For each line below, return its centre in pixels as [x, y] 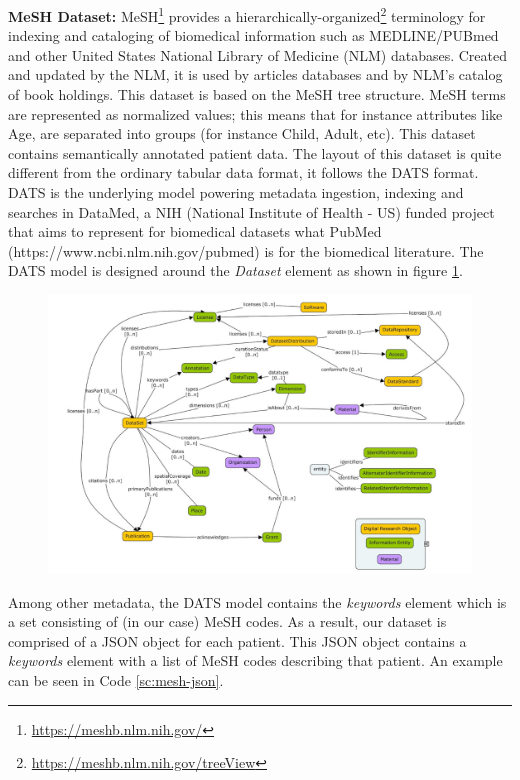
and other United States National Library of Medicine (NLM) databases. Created [257, 54]
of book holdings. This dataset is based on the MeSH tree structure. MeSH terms [257, 94]
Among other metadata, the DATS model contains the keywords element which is [257, 601]
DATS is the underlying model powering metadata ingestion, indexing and [236, 192]
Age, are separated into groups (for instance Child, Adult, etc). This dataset [242, 133]
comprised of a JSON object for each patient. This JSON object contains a [237, 640]
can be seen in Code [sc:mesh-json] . [116, 680]
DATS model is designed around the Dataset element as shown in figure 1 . [235, 270]
